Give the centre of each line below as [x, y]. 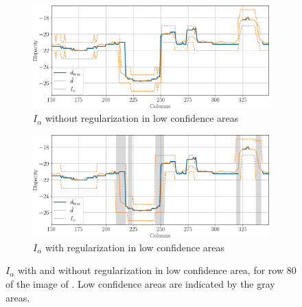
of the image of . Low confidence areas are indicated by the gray [140, 283]
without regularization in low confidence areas [142, 118]
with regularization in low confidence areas [135, 247]
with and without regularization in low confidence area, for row [151, 270]
